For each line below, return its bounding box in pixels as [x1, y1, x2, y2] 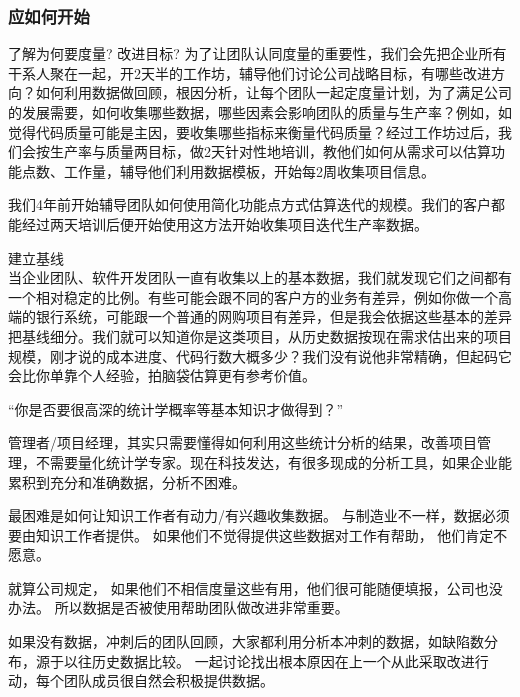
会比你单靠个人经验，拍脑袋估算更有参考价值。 [8, 365, 316, 386]
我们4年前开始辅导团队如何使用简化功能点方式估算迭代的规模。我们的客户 [8, 194, 491, 215]
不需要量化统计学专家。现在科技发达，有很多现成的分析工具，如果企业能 [35, 451, 512, 472]
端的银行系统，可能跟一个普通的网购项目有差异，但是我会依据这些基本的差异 [8, 306, 512, 327]
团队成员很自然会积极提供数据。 [63, 670, 274, 691]
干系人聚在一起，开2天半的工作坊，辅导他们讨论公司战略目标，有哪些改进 [8, 62, 491, 83]
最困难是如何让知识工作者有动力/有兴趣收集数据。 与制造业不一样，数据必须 [8, 505, 510, 526]
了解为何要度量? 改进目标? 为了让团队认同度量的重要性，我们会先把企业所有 [8, 43, 507, 64]
